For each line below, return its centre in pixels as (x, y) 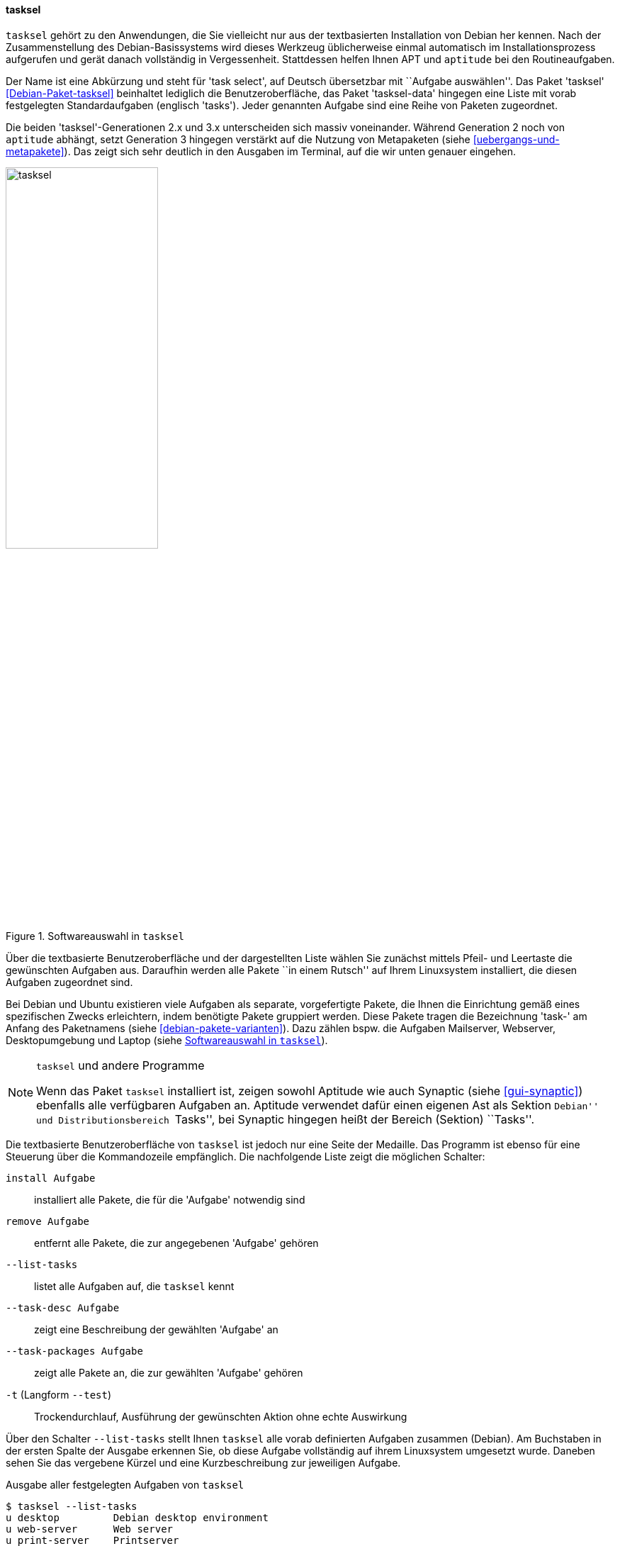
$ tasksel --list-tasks (72, 1506)
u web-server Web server (90, 1529)
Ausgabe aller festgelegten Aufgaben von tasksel (125, 1484)
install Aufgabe (51, 1178)
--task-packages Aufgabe (74, 1351)
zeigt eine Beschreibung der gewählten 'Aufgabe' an (156, 1329)
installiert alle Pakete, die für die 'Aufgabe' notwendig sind (170, 1199)
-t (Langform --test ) (59, 1394)
